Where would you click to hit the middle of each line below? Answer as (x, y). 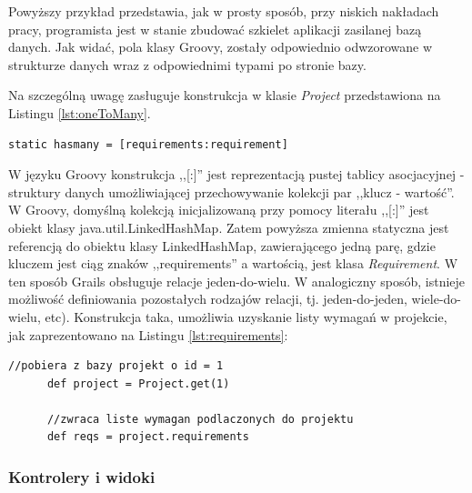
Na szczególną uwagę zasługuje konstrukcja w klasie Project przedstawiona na (225, 95)
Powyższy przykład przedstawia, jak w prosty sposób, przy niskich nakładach (224, 11)
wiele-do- (437, 299)
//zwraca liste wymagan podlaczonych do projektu (200, 419)
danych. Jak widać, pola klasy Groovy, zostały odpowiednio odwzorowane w (221, 47)
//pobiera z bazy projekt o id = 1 (116, 366)
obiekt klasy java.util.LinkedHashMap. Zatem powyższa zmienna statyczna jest (229, 227)
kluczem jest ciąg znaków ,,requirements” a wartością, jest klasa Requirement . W (233, 263)
